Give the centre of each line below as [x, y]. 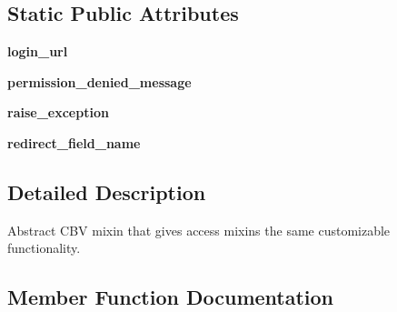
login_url [38, 51]
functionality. [44, 248]
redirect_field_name [74, 142]
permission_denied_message [99, 81]
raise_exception [58, 112]
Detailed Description [107, 191]
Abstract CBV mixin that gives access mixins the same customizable [199, 230]
